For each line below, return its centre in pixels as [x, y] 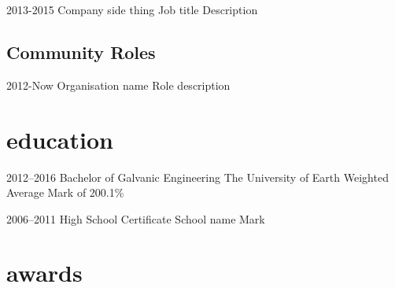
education [60, 139]
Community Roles [81, 52]
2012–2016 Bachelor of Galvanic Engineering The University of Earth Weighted [197, 177]
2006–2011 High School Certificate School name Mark [136, 218]
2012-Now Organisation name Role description [118, 85]
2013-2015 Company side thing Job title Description [132, 9]
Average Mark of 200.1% [65, 192]
